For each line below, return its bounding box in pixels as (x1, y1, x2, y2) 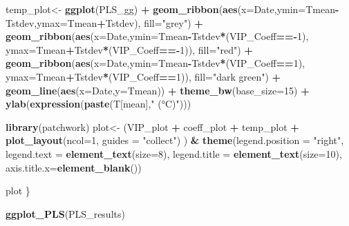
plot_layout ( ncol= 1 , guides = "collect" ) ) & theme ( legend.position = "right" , (6, 133, 344, 147)
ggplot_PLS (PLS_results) (6, 206, 125, 220)
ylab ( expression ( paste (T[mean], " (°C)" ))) (6, 96, 191, 111)
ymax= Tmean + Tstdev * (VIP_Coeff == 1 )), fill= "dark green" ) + (6, 69, 281, 83)
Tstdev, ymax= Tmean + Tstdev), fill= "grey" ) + (6, 15, 203, 30)
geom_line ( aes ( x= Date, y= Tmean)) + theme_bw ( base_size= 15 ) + (6, 83, 310, 97)
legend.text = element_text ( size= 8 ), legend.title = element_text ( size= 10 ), (6, 146, 342, 161)
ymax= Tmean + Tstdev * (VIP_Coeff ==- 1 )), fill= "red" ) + (6, 42, 253, 56)
